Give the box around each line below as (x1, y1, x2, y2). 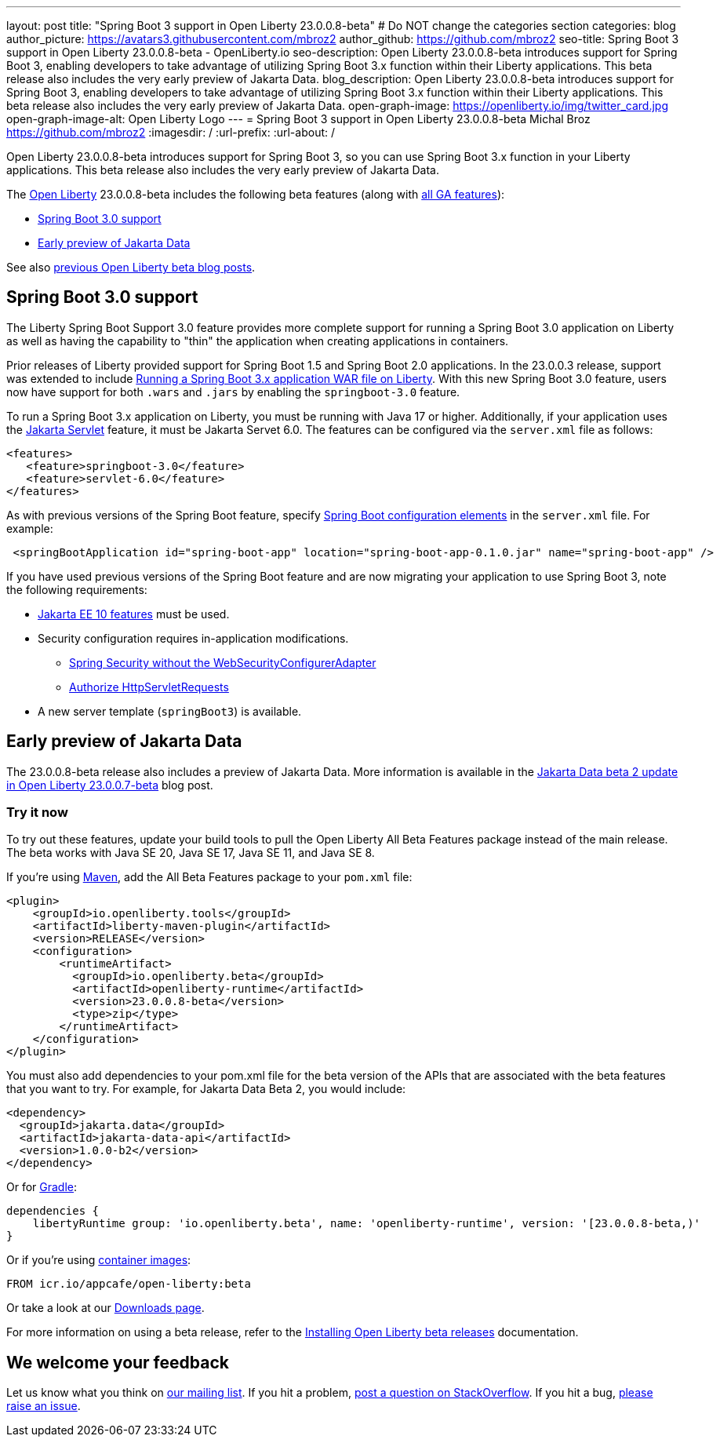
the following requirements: (6, 582, 147, 596)
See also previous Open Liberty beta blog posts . (6, 261, 256, 274)
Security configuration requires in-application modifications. (38, 631, 349, 645)
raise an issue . (6, 1399, 81, 1413)
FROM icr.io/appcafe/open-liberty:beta (6, 1277, 251, 1291)
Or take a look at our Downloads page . (6, 1301, 205, 1315)
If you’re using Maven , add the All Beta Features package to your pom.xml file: (6, 870, 413, 884)
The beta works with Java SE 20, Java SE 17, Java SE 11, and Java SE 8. (6, 846, 375, 860)
